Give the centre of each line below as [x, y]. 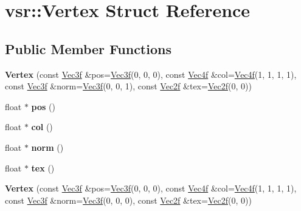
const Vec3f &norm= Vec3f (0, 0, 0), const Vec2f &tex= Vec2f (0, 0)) [128, 200]
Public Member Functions [88, 48]
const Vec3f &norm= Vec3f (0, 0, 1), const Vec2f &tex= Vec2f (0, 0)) [128, 86]
